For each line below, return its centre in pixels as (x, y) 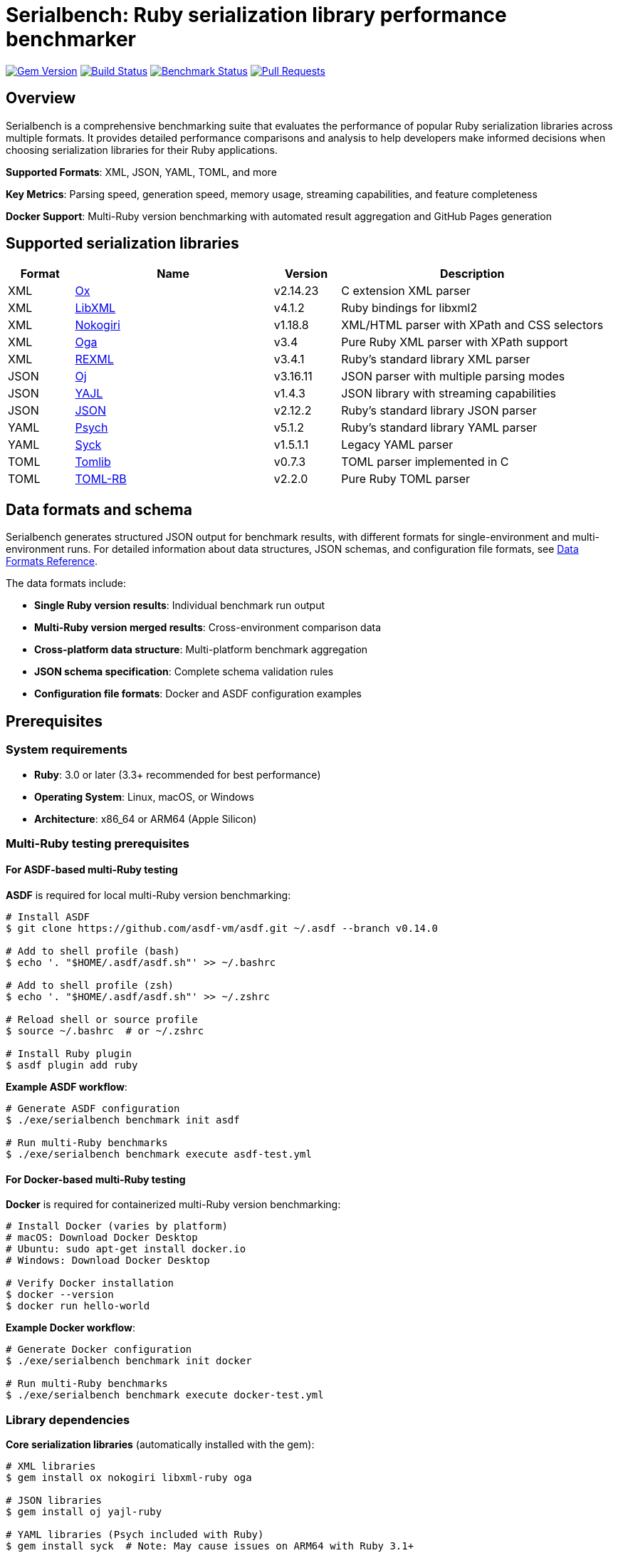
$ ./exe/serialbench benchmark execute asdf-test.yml (159, 1154)
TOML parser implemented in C (425, 462)
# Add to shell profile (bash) (93, 951)
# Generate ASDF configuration (93, 1109)
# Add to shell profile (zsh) (90, 986)
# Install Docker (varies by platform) (117, 1226)
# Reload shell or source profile (102, 1020)
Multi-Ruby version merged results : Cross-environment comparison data (208, 628)
